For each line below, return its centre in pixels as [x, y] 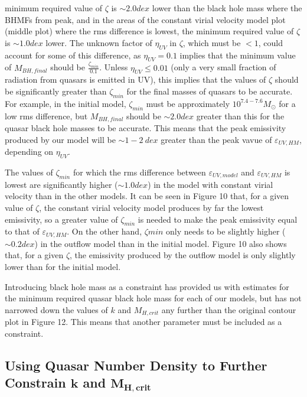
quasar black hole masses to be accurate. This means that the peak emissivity [146, 128]
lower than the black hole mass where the [227, 8]
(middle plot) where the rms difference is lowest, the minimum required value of [149, 31]
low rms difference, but [46, 115]
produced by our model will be [60, 139]
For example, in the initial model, [66, 103]
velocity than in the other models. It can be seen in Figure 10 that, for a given [147, 196]
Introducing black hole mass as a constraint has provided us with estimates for [147, 286]
